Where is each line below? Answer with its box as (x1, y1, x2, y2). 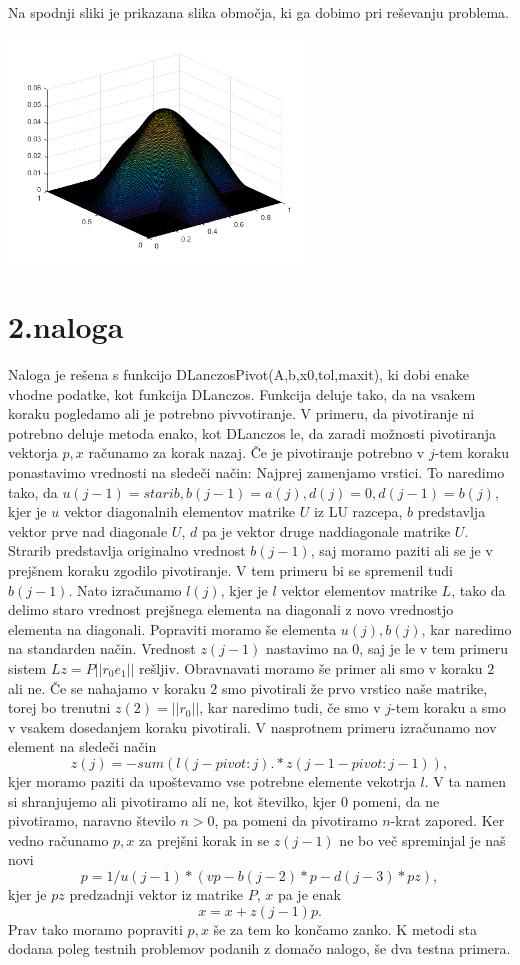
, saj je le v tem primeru (359, 638, 509, 659)
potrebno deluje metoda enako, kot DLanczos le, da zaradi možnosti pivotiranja (8, 422, 496, 443)
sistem (8, 658, 47, 678)
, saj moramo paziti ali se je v (310, 540, 493, 561)
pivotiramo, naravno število (8, 810, 176, 831)
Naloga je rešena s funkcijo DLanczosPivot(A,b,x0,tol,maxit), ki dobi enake (8, 364, 469, 385)
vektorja (8, 442, 58, 463)
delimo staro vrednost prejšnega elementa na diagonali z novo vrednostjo (8, 599, 454, 620)
